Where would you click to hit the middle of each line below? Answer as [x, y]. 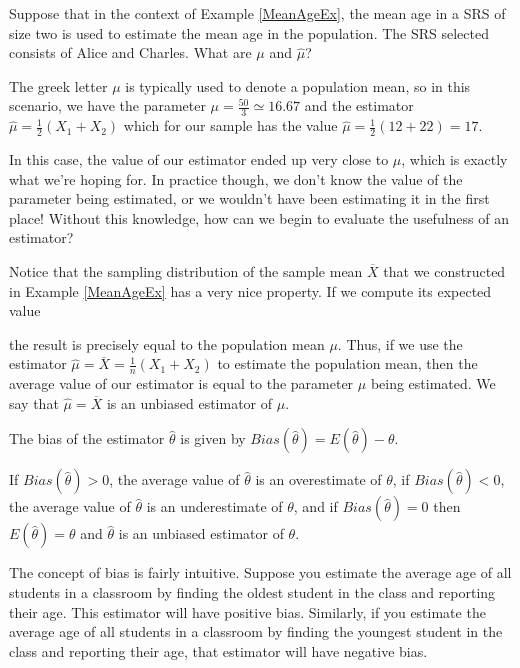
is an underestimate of [214, 506]
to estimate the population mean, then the [347, 363]
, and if [315, 506]
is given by [213, 438]
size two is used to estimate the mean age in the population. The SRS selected [249, 32]
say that [34, 402]
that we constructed [444, 271]
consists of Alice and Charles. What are [130, 52]
